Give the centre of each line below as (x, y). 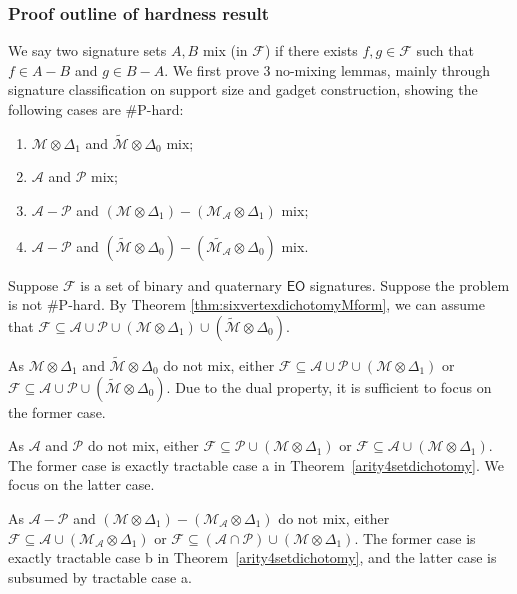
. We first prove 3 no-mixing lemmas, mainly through (327, 69)
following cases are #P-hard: (96, 109)
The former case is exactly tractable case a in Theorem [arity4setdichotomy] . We (256, 464)
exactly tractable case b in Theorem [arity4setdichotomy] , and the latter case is (252, 557)
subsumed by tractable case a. (100, 576)
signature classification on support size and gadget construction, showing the (243, 89)
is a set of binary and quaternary (181, 284)
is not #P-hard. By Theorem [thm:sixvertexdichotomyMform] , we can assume (246, 304)
